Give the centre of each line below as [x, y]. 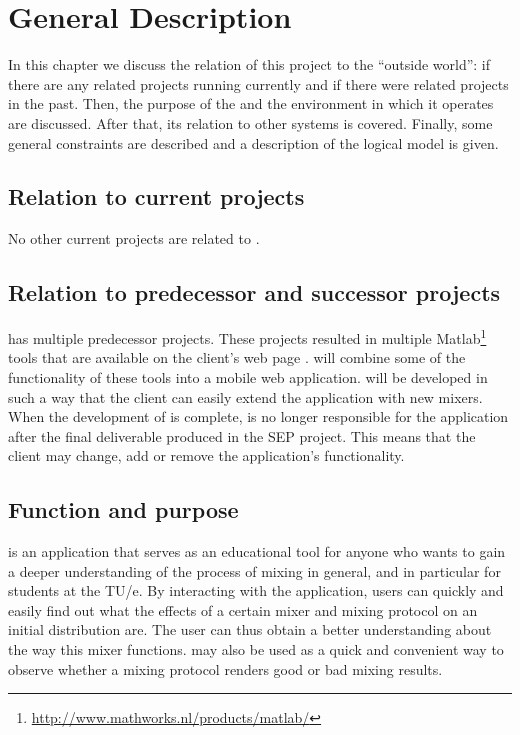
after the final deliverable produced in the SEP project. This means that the [242, 435]
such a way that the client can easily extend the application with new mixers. [245, 396]
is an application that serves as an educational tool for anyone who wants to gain [257, 551]
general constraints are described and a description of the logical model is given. [253, 142]
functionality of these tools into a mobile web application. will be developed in [248, 376]
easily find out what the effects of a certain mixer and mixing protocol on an [243, 609]
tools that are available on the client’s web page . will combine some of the [237, 357]
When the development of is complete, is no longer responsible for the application [258, 416]
